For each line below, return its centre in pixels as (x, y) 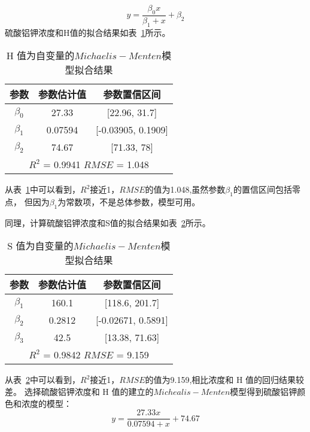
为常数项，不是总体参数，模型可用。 (129, 202)
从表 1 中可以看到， (42, 189)
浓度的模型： (46, 403)
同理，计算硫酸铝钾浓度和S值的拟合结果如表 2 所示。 (108, 222)
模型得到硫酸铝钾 (264, 391)
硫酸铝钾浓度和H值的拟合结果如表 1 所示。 (88, 32)
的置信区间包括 (262, 189)
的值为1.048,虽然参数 (185, 189)
